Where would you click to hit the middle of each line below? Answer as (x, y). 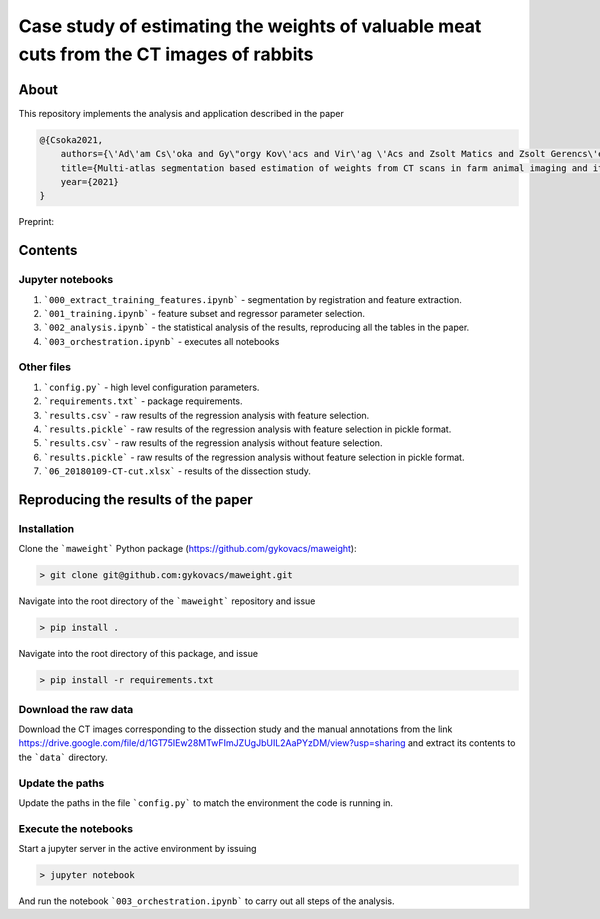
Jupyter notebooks (66, 280)
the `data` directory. (63, 757)
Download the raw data (76, 709)
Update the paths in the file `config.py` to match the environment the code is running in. (206, 802)
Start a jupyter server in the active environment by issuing (137, 849)
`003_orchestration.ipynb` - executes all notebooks (161, 341)
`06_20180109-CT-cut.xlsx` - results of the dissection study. (177, 471)
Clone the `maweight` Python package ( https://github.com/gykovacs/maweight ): (187, 549)
